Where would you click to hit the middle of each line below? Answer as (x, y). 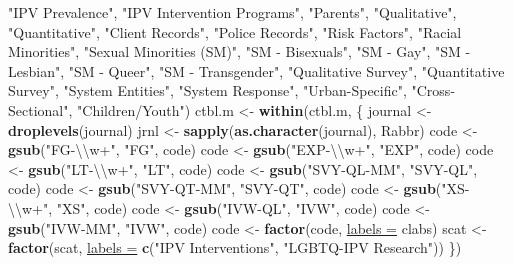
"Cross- (433, 90)
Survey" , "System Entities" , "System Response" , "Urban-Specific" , (207, 90)
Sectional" (38, 109)
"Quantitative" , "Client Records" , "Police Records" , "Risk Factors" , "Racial (235, 31)
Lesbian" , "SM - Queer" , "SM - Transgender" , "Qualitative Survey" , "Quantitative (256, 70)
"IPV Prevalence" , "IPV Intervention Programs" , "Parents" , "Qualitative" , (232, 12)
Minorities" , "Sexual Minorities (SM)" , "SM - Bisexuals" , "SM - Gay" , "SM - (239, 51)
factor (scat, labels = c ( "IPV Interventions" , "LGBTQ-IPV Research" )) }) (235, 247)
